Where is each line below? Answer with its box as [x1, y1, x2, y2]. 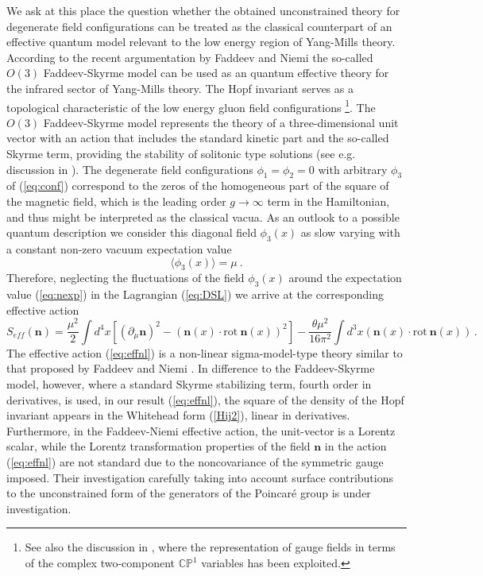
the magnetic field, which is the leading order [6, 192, 226, 209]
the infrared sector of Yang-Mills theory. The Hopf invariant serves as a [6, 79, 354, 96]
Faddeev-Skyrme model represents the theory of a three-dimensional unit [43, 114, 399, 130]
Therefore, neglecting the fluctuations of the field [6, 269, 245, 286]
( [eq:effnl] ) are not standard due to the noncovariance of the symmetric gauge [6, 454, 384, 470]
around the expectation [288, 269, 402, 286]
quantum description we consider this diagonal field [6, 224, 257, 241]
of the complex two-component [25, 555, 175, 571]
